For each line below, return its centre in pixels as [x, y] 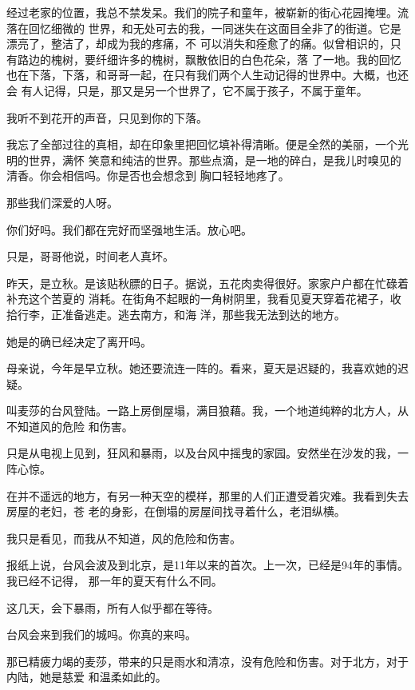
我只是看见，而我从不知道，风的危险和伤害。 [124, 538]
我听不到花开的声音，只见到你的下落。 [107, 117]
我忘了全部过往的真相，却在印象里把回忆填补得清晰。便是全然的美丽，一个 [202, 144]
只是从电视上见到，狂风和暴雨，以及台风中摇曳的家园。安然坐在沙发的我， [202, 453]
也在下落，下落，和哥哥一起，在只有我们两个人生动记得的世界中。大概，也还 [207, 75]
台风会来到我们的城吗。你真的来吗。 [101, 634]
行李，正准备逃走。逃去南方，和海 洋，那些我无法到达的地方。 [181, 314]
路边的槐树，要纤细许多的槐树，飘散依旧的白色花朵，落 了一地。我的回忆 [209, 59]
